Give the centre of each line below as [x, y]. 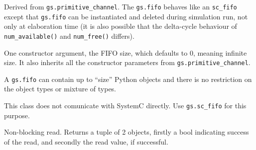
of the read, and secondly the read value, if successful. [86, 141]
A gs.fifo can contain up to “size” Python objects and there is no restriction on [128, 79]
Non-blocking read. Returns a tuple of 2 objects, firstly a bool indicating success [127, 132]
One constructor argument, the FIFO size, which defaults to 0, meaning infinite [126, 52]
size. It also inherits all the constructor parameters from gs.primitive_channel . [127, 62]
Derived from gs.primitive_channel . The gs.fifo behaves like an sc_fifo [121, 6]
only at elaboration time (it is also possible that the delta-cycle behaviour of [121, 26]
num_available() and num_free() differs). [69, 36]
